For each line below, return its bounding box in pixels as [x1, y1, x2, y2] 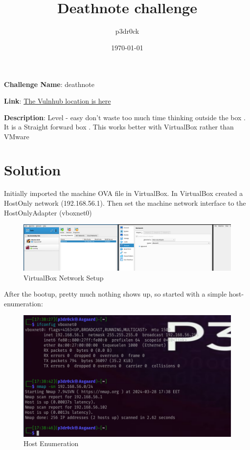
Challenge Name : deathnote [4, 79, 94, 89]
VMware [4, 131, 29, 141]
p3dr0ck [115, 26, 139, 36]
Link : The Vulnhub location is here [4, 95, 111, 106]
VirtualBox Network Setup [23, 272, 104, 282]
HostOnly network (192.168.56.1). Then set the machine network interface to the [4, 198, 246, 208]
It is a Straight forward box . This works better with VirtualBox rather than [4, 122, 234, 132]
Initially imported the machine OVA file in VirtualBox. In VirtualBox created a [4, 188, 243, 198]
